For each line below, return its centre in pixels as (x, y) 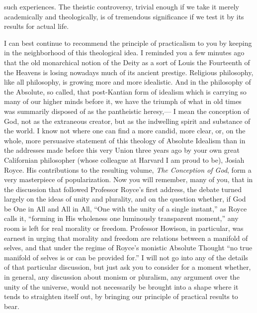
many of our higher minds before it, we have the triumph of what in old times (123, 101)
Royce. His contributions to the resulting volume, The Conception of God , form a (128, 169)
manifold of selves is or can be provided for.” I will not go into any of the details (126, 257)
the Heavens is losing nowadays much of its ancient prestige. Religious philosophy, (129, 72)
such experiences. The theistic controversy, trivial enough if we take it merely (122, 6)
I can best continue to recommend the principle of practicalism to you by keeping (128, 43)
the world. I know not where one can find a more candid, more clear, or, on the (125, 131)
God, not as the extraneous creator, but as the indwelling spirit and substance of (127, 121)
